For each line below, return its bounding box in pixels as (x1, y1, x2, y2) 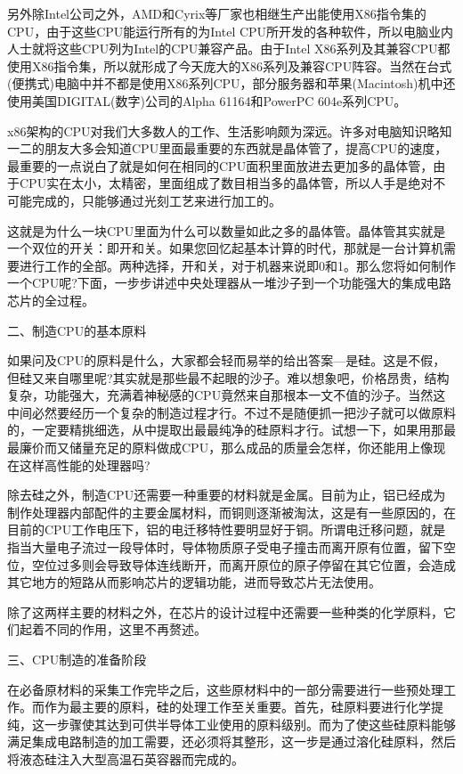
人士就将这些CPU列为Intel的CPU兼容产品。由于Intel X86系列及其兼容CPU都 (7, 39, 451, 58)
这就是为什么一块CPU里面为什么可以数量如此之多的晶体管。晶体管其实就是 (7, 221, 446, 240)
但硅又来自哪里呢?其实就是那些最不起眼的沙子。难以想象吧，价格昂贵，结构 (7, 368, 450, 387)
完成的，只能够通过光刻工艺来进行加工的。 (31, 191, 281, 209)
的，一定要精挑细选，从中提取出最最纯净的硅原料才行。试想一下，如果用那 (7, 420, 443, 439)
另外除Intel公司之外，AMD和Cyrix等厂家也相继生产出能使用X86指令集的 (7, 4, 426, 22)
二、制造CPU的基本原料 (7, 321, 147, 339)
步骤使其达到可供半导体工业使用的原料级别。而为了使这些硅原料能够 (56, 714, 456, 733)
